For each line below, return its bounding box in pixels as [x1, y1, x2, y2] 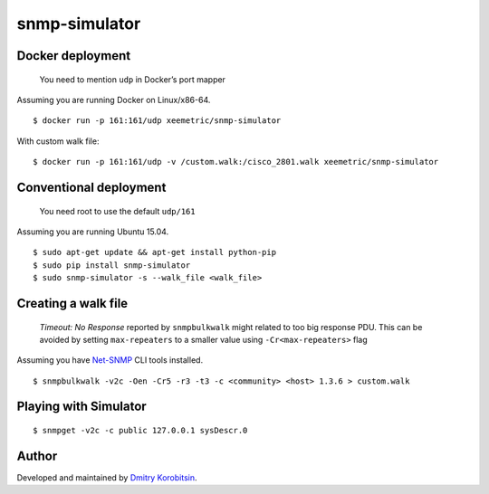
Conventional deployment [16, 179, 167, 195]
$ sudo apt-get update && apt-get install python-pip [33, 247, 276, 258]
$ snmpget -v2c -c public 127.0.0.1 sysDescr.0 [33, 425, 248, 436]
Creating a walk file [16, 295, 129, 311]
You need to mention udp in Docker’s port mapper [39, 73, 226, 85]
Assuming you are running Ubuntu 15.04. [16, 226, 169, 237]
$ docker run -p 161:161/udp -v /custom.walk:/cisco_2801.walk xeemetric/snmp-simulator [33, 157, 439, 167]
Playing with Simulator [16, 399, 147, 414]
